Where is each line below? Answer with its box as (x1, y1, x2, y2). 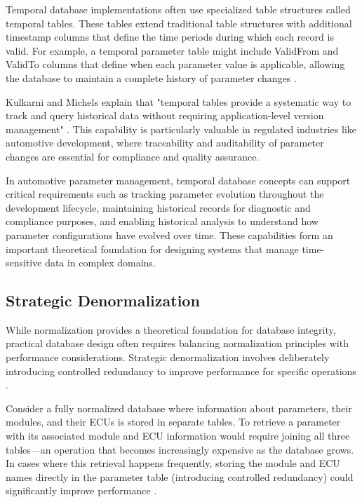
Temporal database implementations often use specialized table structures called (6, 2, 351, 16)
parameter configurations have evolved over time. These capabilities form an (6, 227, 333, 242)
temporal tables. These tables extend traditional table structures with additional (6, 15, 352, 30)
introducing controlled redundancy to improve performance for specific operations (6, 363, 356, 378)
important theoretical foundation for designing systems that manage (6, 241, 299, 256)
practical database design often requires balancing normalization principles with (6, 336, 349, 351)
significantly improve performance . (6, 483, 157, 498)
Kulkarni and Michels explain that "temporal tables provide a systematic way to (6, 94, 351, 109)
